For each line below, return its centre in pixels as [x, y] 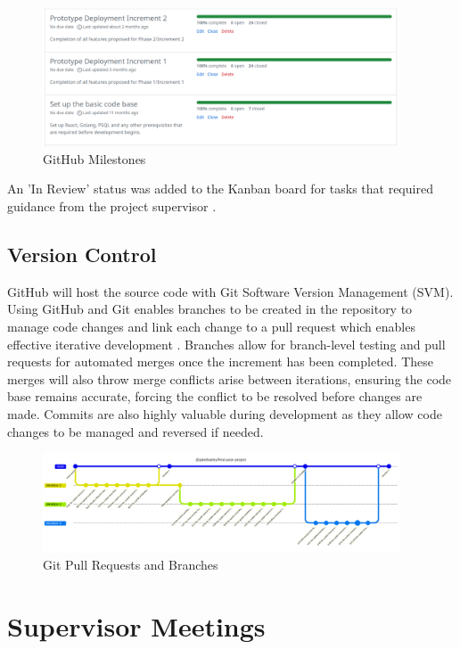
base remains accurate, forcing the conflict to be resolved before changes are [215, 396]
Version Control [82, 255]
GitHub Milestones [94, 158]
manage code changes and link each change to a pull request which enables [211, 327]
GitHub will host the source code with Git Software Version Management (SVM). [230, 291]
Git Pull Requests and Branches [131, 565]
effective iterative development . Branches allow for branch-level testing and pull [226, 344]
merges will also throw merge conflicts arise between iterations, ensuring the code [230, 378]
